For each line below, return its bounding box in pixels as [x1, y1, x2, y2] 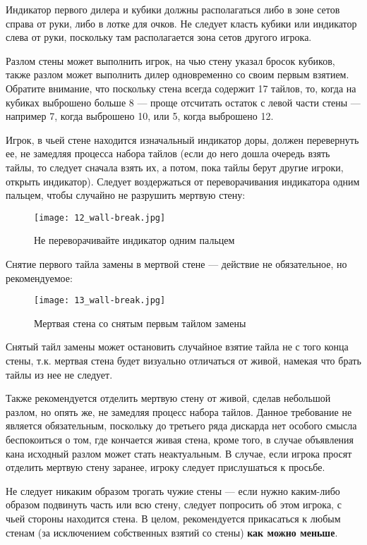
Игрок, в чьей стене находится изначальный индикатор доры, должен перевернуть [6, 132, 359, 147]
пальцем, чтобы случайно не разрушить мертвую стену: [6, 188, 246, 202]
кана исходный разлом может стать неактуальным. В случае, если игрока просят [6, 446, 352, 460]
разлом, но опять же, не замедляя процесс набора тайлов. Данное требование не [6, 404, 352, 419]
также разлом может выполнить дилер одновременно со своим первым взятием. [6, 67, 349, 82]
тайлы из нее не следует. [6, 367, 113, 381]
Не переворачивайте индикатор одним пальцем [34, 233, 235, 247]
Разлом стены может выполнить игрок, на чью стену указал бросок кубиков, [6, 53, 335, 68]
